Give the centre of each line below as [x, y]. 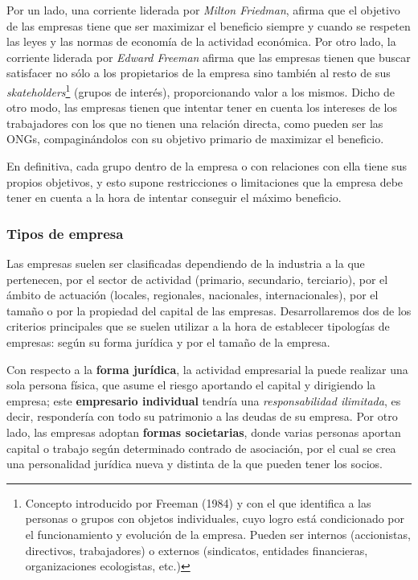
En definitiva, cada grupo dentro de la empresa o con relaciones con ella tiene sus [207, 166]
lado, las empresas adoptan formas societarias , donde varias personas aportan [204, 432]
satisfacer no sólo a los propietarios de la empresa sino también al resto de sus [199, 73]
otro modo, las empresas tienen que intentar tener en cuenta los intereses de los [202, 107]
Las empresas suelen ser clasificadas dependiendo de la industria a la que [186, 263]
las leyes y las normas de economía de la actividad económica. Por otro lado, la [201, 41]
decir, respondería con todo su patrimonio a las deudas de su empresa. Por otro [202, 416]
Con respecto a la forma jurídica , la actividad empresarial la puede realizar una [207, 369]
